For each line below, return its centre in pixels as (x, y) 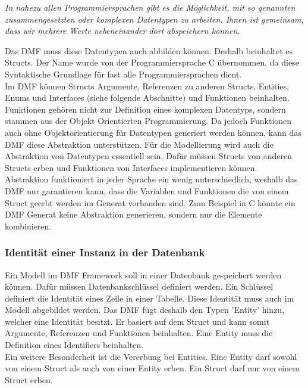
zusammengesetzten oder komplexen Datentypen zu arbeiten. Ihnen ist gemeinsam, (154, 19)
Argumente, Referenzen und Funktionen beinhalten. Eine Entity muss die (139, 333)
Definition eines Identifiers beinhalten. (74, 345)
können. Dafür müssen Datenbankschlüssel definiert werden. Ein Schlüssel (139, 286)
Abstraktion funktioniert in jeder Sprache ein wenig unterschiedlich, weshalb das (151, 179)
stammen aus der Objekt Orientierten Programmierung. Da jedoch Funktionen (148, 121)
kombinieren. (28, 226)
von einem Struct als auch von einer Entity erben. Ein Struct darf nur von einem (152, 368)
